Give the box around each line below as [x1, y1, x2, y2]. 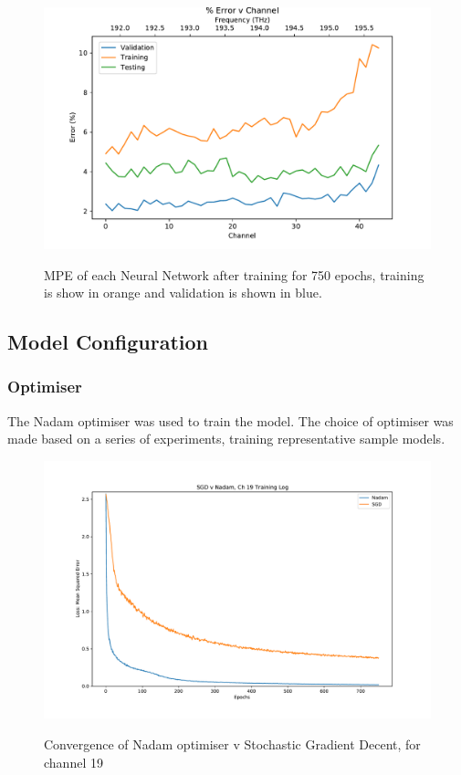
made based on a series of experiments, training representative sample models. [7, 429, 445, 448]
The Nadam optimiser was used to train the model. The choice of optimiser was [7, 411, 454, 430]
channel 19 [44, 752, 103, 771]
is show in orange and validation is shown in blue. [44, 283, 322, 302]
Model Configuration [7, 328, 209, 356]
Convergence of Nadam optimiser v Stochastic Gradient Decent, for [44, 734, 421, 753]
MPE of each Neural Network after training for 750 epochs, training [44, 265, 424, 284]
